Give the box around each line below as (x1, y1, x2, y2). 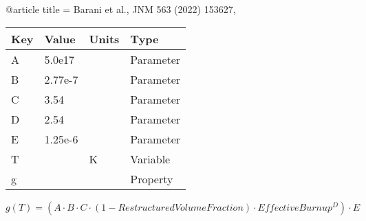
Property (130, 170, 173, 187)
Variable (130, 150, 171, 167)
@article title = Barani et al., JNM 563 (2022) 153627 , (6, 2, 236, 16)
